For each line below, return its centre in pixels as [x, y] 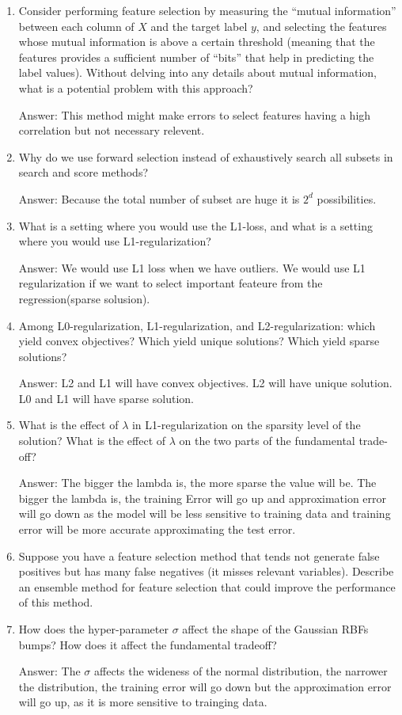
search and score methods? [83, 172]
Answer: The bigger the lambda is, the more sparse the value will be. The [197, 483]
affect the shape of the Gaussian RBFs [275, 629]
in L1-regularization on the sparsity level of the [246, 425]
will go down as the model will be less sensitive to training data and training [205, 513]
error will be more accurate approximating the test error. [157, 529]
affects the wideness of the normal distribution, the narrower [241, 671]
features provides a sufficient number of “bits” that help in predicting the [196, 57]
